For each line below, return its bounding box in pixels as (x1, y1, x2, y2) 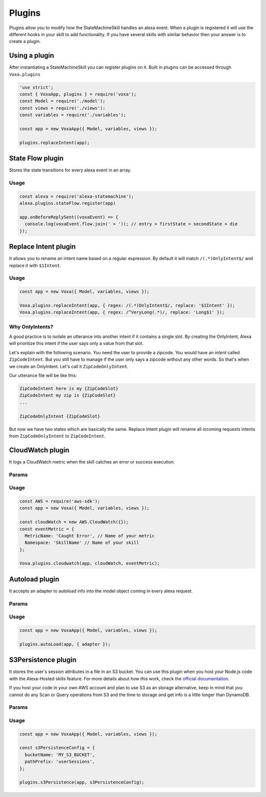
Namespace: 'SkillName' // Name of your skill (25, 540, 139, 545)
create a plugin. (9, 39, 41, 44)
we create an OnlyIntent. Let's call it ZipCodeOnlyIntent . (9, 363, 129, 369)
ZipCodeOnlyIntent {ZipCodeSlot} (19, 413, 100, 419)
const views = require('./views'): (19, 105, 105, 111)
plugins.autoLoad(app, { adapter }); (19, 641, 111, 647)
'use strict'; (19, 84, 54, 90)
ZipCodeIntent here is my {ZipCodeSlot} (19, 386, 118, 391)
